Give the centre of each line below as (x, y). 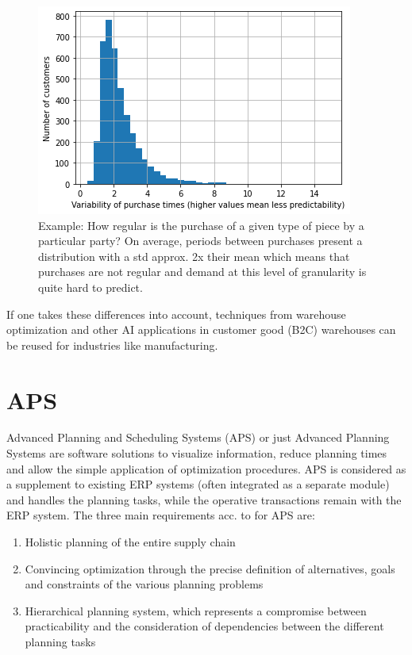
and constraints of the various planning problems (144, 584)
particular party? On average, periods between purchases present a (200, 241)
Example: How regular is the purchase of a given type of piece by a (201, 225)
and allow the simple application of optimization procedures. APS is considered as (206, 468)
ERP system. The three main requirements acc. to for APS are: (161, 515)
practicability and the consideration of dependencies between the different (204, 626)
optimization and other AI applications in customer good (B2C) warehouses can (201, 329)
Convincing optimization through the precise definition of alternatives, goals (210, 568)
